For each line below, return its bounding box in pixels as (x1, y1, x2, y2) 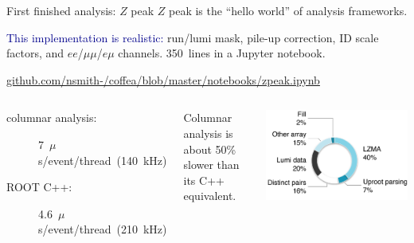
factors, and (6, 45, 64, 61)
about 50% (183, 140, 236, 157)
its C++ (183, 171, 225, 188)
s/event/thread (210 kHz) (38, 221, 167, 237)
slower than (183, 156, 240, 173)
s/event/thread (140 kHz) (38, 151, 167, 168)
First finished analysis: (6, 2, 116, 18)
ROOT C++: (6, 178, 72, 195)
